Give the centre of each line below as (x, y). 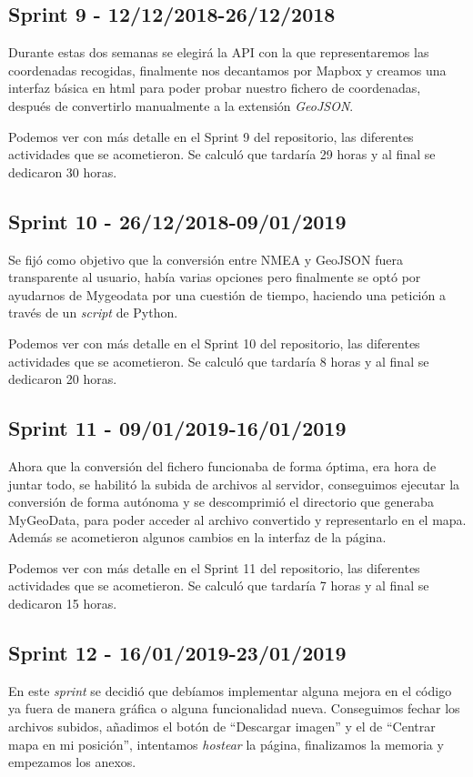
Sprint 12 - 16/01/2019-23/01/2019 (177, 653)
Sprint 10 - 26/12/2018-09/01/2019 (177, 221)
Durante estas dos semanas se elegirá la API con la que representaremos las (219, 52)
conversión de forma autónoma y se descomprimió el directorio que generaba (221, 502)
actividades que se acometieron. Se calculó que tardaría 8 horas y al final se (219, 361)
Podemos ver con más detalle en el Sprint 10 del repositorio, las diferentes (214, 343)
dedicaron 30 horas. (63, 172)
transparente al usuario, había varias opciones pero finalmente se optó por (215, 277)
